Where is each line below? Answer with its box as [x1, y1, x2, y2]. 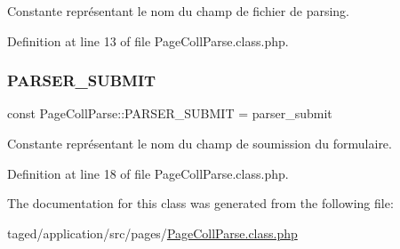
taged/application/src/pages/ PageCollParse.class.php [7, 223, 298, 242]
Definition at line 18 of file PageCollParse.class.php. [7, 164, 289, 182]
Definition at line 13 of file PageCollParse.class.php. [7, 31, 289, 50]
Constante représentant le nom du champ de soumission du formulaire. [7, 134, 392, 152]
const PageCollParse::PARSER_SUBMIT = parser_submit [7, 104, 332, 123]
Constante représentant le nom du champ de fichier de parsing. [7, 2, 349, 20]
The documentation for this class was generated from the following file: [7, 194, 394, 213]
